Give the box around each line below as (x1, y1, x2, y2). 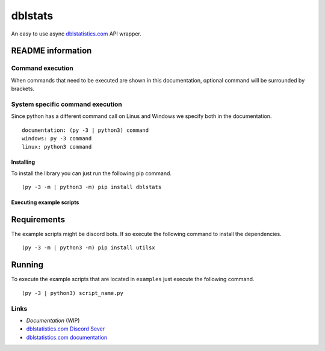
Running (11, 259, 44, 270)
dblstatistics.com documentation (26, 334, 108, 341)
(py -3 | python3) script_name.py (22, 290, 123, 296)
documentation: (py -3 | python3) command (22, 126, 149, 134)
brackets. (11, 85, 35, 93)
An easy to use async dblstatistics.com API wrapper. (11, 30, 141, 37)
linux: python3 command (22, 143, 92, 151)
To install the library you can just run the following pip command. (11, 169, 172, 177)
